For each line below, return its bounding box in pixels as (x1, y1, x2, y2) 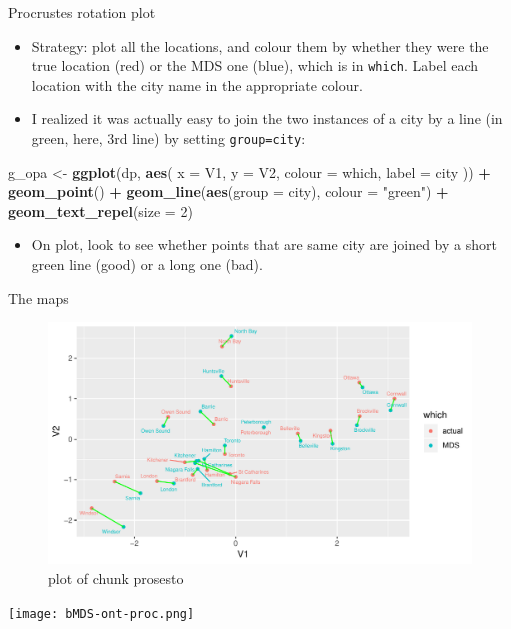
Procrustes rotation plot (8, 2, 156, 22)
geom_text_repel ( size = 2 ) (8, 200, 193, 221)
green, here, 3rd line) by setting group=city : (31, 128, 306, 149)
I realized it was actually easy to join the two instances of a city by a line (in (31, 108, 503, 129)
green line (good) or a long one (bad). (31, 254, 263, 275)
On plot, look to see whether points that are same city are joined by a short (31, 234, 497, 255)
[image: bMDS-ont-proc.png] (8, 606, 195, 621)
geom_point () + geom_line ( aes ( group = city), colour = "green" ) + (8, 181, 449, 202)
